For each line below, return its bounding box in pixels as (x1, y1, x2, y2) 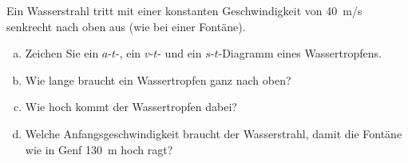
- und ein (157, 45, 202, 62)
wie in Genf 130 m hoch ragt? (25, 141, 173, 157)
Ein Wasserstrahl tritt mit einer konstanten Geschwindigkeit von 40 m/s (6, 2, 362, 18)
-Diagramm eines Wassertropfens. (218, 45, 382, 62)
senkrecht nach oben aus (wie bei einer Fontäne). (6, 18, 246, 34)
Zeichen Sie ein (25, 45, 99, 62)
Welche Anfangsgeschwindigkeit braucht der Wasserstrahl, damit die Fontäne (25, 125, 402, 141)
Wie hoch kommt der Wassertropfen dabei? (25, 98, 237, 115)
